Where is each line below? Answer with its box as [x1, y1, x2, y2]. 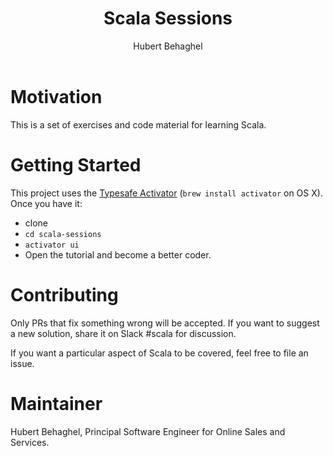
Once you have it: [10, 197, 83, 209]
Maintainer [10, 392, 103, 415]
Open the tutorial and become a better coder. [24, 248, 212, 261]
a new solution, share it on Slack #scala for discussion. [10, 327, 237, 339]
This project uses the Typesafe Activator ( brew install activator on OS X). [10, 187, 323, 199]
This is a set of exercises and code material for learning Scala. [10, 118, 267, 131]
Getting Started [10, 153, 142, 176]
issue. [10, 357, 35, 369]
